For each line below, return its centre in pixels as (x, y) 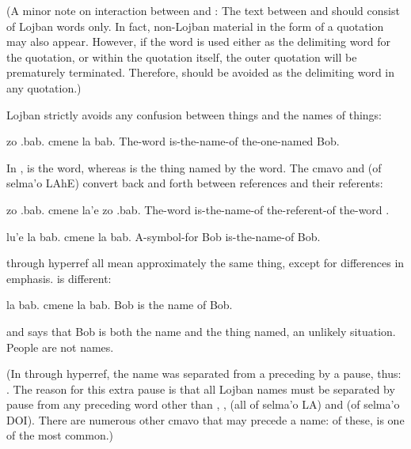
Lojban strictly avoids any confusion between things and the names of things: (194, 114)
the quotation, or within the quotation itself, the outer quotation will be (182, 57)
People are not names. (60, 347)
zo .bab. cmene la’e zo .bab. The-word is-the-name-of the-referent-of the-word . (198, 209)
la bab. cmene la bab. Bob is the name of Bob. (120, 305)
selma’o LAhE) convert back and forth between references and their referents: (195, 183)
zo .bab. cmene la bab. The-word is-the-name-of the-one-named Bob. (173, 141)
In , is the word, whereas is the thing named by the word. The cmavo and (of (194, 167)
